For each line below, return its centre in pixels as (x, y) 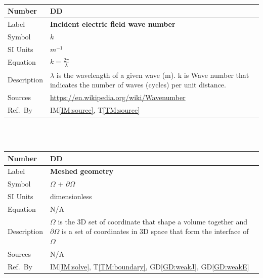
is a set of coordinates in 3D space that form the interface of (155, 231)
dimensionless (71, 196)
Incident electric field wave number (113, 24)
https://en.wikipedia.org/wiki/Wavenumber (118, 97)
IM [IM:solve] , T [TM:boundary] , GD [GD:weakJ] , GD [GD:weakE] (149, 266)
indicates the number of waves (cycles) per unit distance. (138, 85)
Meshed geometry (82, 171)
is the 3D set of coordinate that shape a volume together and (153, 221)
